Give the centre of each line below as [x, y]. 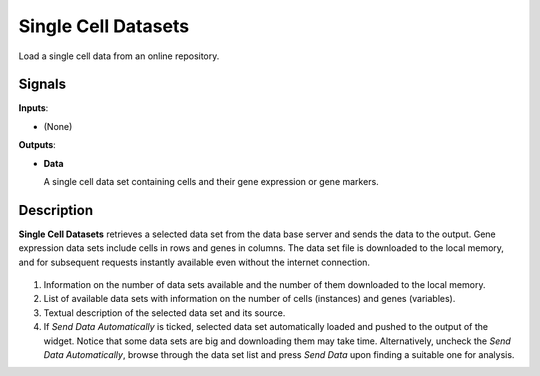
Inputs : [33, 108]
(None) [58, 126]
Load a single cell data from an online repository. [119, 56]
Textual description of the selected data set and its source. [164, 312]
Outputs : [37, 145]
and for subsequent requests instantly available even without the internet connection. [194, 262]
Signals [42, 84]
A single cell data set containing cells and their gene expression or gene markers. [211, 182]
